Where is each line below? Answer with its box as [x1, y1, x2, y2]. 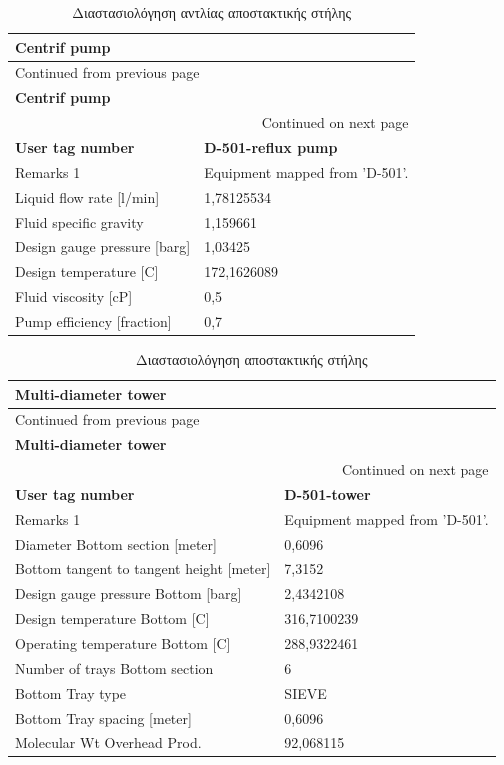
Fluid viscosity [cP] [15, 286, 133, 307]
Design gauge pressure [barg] [15, 236, 191, 257]
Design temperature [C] [15, 261, 159, 282]
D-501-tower [284, 483, 371, 504]
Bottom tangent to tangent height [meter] [15, 558, 271, 579]
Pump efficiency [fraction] [15, 310, 172, 331]
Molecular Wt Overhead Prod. [15, 732, 202, 753]
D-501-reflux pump [204, 136, 338, 157]
